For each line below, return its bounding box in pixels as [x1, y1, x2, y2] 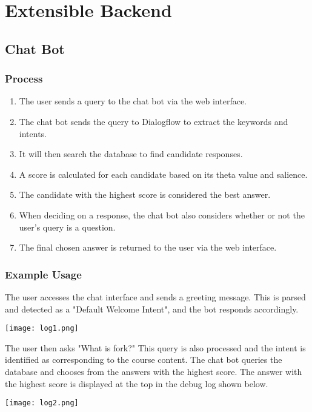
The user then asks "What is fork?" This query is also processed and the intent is [5, 341, 306, 354]
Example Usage [5, 266, 82, 282]
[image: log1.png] [5, 324, 79, 333]
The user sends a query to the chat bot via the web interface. [19, 95, 247, 107]
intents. [19, 127, 47, 140]
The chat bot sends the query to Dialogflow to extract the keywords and [19, 115, 288, 127]
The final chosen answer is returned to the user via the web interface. [19, 241, 277, 254]
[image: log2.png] [5, 399, 79, 408]
